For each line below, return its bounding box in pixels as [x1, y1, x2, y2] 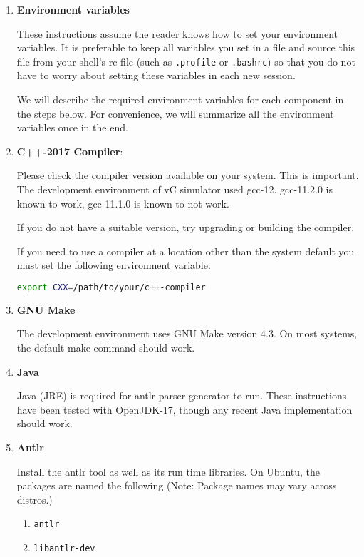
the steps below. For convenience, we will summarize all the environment [16, 106, 334, 121]
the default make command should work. [16, 340, 195, 355]
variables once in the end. [16, 120, 128, 135]
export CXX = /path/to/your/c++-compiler [16, 282, 206, 292]
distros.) [16, 491, 53, 506]
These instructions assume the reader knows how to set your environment [16, 26, 338, 41]
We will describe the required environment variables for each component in [16, 92, 344, 107]
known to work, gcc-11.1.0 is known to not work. [16, 195, 229, 210]
